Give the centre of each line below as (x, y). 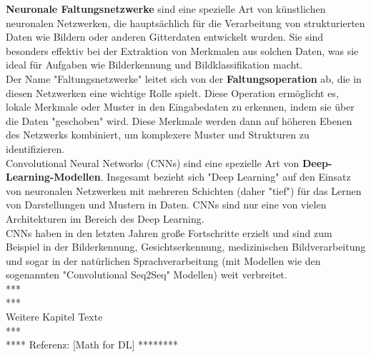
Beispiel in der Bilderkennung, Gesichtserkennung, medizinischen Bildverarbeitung (186, 247)
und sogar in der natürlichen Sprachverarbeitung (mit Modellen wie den (163, 260)
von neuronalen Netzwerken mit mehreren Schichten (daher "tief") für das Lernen (184, 190)
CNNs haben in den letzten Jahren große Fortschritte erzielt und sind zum (169, 232)
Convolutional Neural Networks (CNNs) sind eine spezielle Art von (153, 162)
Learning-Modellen (53, 177)
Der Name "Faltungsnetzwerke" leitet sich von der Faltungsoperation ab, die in (184, 78)
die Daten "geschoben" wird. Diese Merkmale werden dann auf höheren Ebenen (179, 120)
